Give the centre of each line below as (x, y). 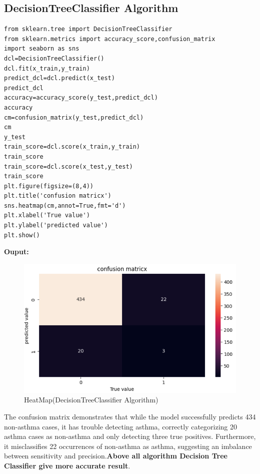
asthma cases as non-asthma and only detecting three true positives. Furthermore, (130, 436)
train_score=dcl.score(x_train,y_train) (72, 147)
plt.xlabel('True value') (47, 215)
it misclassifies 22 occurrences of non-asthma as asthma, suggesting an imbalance (128, 446)
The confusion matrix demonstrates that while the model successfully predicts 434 (130, 417)
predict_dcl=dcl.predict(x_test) (59, 78)
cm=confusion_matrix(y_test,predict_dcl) (74, 117)
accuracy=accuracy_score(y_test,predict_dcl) (81, 98)
